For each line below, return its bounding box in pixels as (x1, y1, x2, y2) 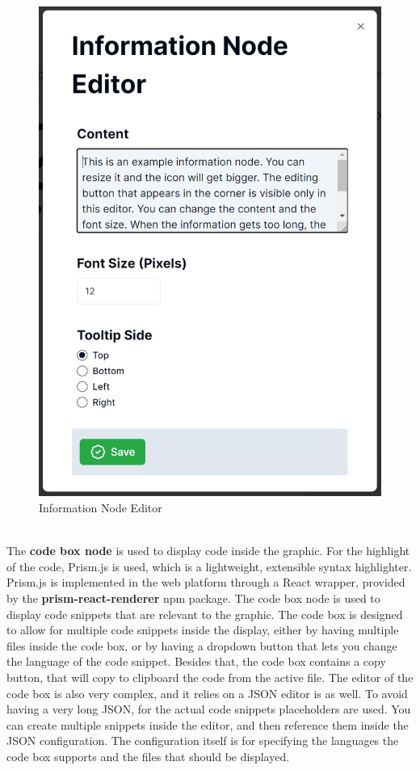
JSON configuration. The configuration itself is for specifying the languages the (6, 732, 399, 749)
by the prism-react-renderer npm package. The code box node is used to (6, 589, 380, 606)
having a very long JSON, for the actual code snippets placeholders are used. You (6, 701, 411, 717)
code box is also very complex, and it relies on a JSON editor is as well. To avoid (6, 684, 408, 701)
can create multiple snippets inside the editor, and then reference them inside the (6, 716, 409, 733)
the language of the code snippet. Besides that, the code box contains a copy (6, 653, 386, 670)
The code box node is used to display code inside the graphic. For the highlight (6, 542, 410, 559)
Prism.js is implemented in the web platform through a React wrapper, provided (6, 574, 405, 591)
